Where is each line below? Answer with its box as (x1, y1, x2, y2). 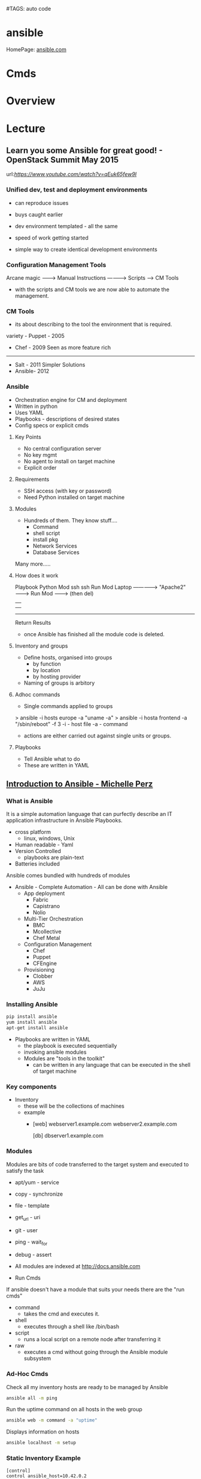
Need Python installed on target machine (23, 494, 125, 501)
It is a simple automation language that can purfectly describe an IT (6, 810, 172, 818)
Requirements (14, 476, 50, 483)
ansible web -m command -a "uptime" (6, 1417, 98, 1423)
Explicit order (23, 464, 57, 471)
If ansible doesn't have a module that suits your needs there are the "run (6, 1286, 185, 1293)
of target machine (32, 1067, 77, 1075)
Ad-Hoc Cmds (6, 1370, 49, 1378)
